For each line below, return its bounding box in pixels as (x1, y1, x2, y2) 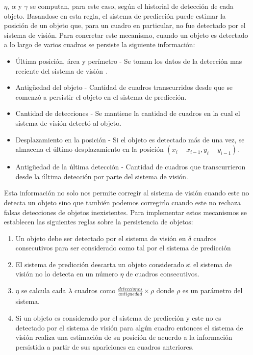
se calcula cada (21, 285, 66, 296)
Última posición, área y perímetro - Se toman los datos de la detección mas (15, 55, 242, 66)
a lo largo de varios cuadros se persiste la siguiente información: (4, 39, 195, 50)
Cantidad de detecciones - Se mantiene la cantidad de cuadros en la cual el (15, 108, 240, 118)
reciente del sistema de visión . (15, 65, 107, 76)
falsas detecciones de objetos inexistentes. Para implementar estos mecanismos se (4, 207, 247, 217)
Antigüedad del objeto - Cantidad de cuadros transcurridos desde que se (15, 82, 233, 92)
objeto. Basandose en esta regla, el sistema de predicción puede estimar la (4, 10, 226, 21)
